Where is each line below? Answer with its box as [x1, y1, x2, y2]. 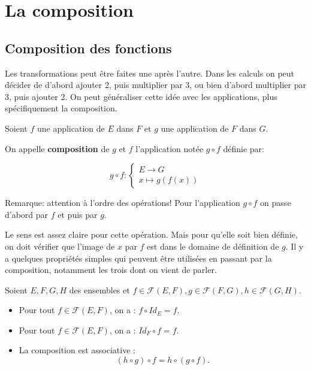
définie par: [223, 142, 264, 154]
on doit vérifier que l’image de [5, 239, 115, 252]
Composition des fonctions [5, 38, 172, 57]
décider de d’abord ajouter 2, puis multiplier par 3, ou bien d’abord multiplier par [5, 78, 306, 91]
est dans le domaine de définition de [147, 239, 279, 252]
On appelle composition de [5, 142, 110, 154]
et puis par [58, 208, 98, 220]
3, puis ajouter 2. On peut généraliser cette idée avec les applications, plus [5, 90, 277, 102]
